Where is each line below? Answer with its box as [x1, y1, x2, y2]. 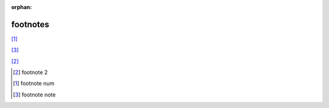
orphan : [11, 4, 32, 10]
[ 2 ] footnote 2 [13, 69, 48, 76]
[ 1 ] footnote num [13, 79, 55, 87]
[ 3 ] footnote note [13, 91, 56, 98]
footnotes [11, 19, 50, 30]
